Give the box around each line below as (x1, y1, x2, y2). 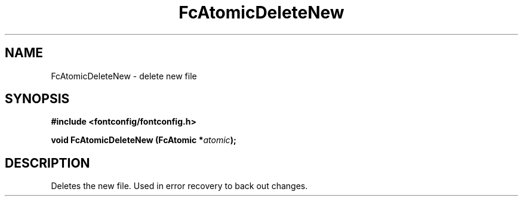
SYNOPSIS (5, 91, 70, 107)
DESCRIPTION (5, 155, 90, 171)
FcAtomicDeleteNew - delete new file (51, 70, 197, 81)
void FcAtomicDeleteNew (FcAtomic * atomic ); (51, 135, 236, 146)
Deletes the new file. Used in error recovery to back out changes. (51, 181, 308, 191)
